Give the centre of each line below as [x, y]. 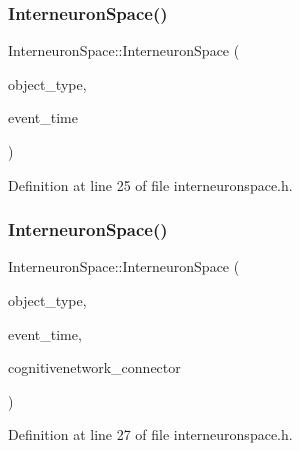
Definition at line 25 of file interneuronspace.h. [150, 184]
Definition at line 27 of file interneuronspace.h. [150, 434]
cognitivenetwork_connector [94, 367]
